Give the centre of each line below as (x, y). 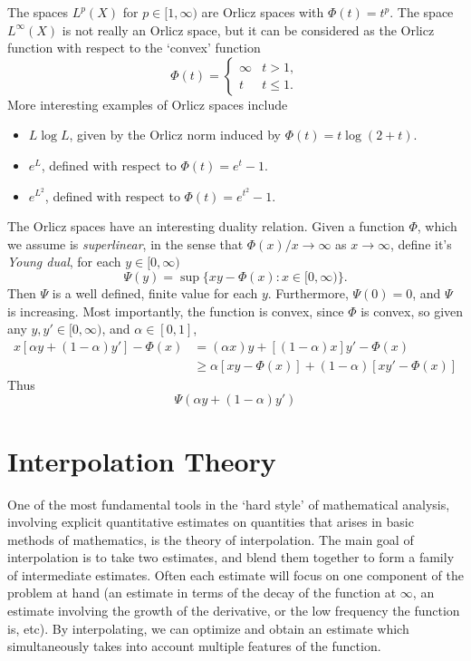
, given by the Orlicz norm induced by (175, 135)
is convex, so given (412, 311)
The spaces (38, 12)
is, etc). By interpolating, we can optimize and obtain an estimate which (208, 628)
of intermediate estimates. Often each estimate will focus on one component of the (235, 574)
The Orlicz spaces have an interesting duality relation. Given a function (206, 226)
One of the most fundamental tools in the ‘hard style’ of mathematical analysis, (229, 504)
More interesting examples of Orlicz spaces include (148, 104)
